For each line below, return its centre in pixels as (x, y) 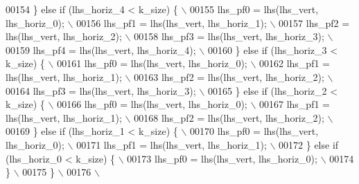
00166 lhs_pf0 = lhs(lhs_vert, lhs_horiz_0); (152, 104)
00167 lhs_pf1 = (295, 104)
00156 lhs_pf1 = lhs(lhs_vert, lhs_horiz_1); (172, 22)
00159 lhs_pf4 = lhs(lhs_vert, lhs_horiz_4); (101, 49)
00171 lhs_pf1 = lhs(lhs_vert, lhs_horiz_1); (172, 144)
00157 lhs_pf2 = (314, 22)
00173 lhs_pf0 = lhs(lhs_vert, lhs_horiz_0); (222, 158)
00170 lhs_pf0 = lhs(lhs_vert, (254, 131)
